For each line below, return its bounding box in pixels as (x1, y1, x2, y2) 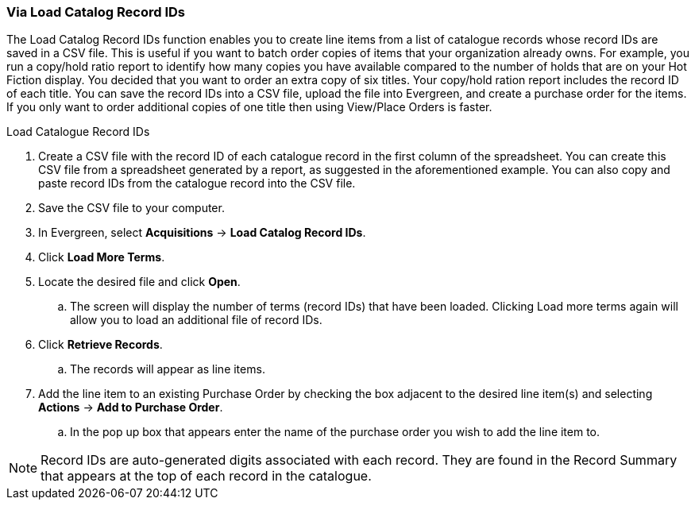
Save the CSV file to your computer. (38, 201, 225, 215)
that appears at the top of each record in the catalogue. (41, 468, 372, 485)
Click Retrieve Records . (38, 338, 163, 352)
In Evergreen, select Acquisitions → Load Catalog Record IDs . (38, 226, 366, 240)
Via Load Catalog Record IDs (6, 4, 185, 20)
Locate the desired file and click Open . (38, 275, 241, 289)
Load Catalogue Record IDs (6, 125, 150, 139)
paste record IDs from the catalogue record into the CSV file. (38, 176, 356, 191)
